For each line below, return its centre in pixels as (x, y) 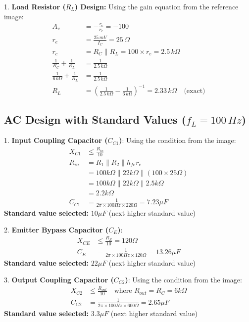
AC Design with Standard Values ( (95, 119)
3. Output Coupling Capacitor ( (59, 279)
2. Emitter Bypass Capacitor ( (56, 229)
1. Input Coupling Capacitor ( (56, 140)
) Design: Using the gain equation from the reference (156, 6)
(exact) (195, 91)
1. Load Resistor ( (35, 6)
